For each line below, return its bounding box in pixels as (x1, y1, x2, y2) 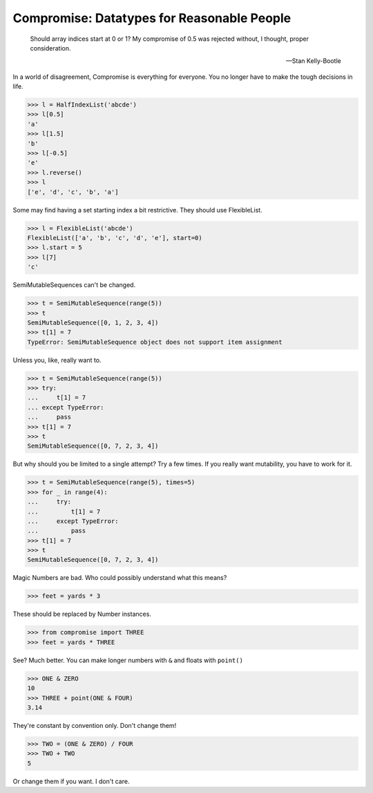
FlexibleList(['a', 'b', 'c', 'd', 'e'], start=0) (27, 234, 203, 241)
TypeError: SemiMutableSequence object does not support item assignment (27, 338, 283, 346)
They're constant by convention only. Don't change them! (12, 721, 177, 729)
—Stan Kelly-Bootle (285, 57, 341, 65)
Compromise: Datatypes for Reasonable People (12, 10, 291, 26)
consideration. (30, 44, 71, 52)
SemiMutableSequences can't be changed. (12, 281, 136, 289)
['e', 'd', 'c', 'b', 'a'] (27, 188, 119, 196)
